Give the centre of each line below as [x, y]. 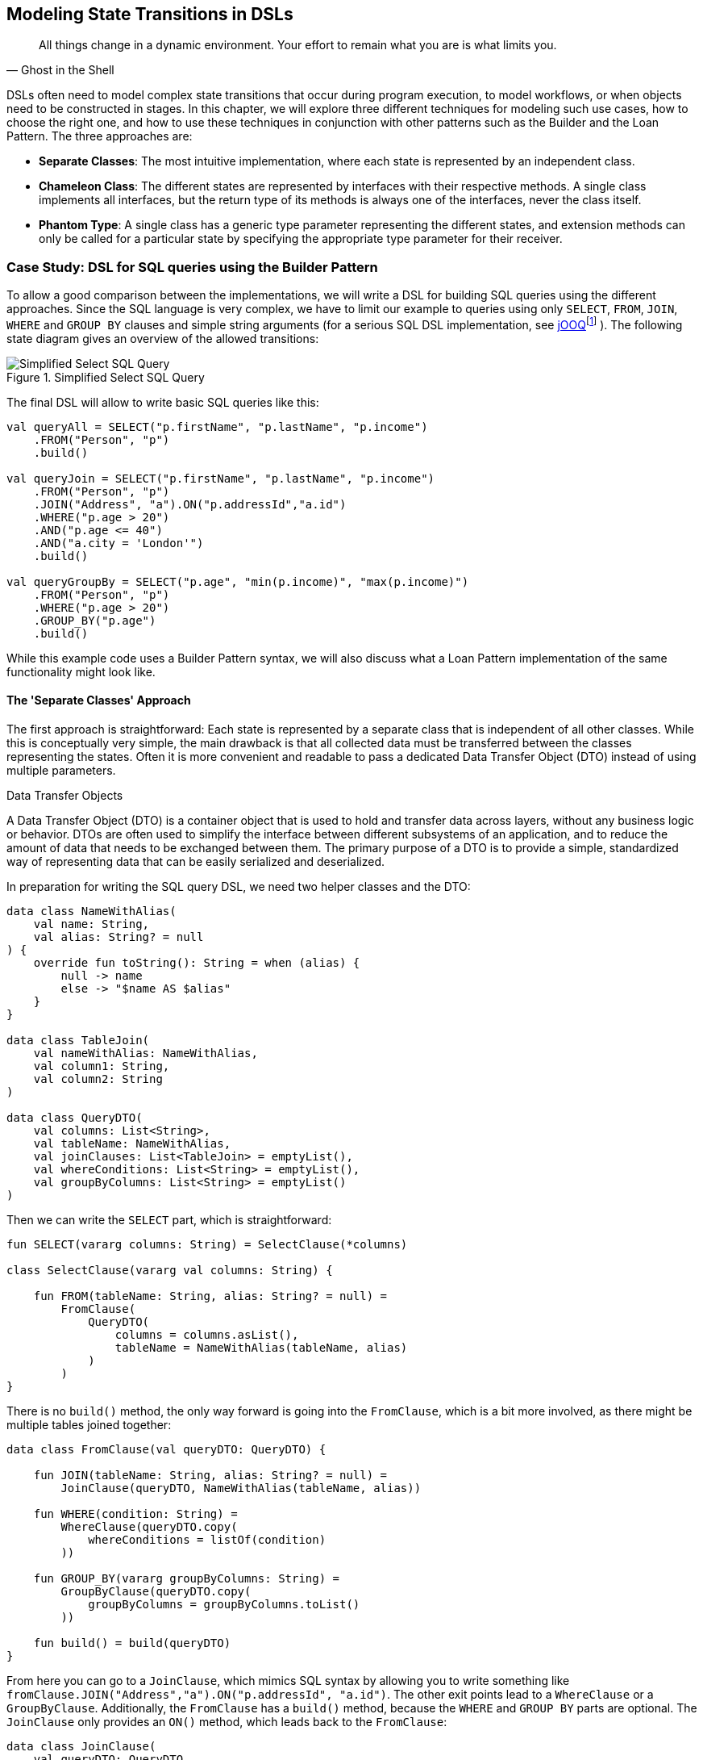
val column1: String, [102, 1066]
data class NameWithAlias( [92, 911]
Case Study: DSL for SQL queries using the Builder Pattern [192, 267]
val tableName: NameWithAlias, [132, 1144]
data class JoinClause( [81, 1747]
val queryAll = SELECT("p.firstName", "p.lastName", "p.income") [217, 426]
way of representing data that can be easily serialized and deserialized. [196, 862]
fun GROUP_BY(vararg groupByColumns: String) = [187, 1579]
